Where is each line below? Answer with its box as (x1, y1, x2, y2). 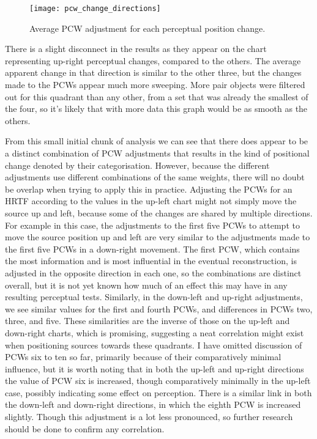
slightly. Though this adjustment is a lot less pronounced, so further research (5, 410, 293, 423)
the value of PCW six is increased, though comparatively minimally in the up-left (5, 374, 311, 387)
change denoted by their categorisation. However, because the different (5, 158, 270, 171)
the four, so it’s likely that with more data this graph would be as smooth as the (5, 102, 308, 115)
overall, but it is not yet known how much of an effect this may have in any (5, 278, 288, 291)
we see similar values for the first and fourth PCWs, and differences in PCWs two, (5, 302, 313, 315)
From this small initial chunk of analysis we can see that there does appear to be (5, 135, 308, 147)
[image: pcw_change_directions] (29, 4, 161, 13)
